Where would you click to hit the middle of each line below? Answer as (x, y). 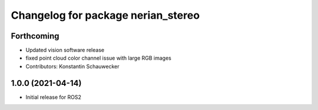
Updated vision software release (65, 50)
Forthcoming (35, 36)
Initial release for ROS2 (54, 97)
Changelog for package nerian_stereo (105, 15)
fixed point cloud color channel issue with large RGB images (99, 58)
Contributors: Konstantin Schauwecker (73, 66)
